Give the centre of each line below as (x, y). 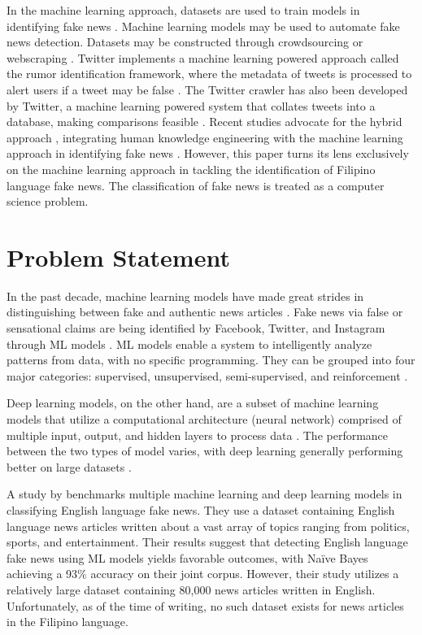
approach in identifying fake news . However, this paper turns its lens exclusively (208, 153)
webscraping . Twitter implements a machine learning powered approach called (203, 57)
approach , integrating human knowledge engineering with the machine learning (205, 137)
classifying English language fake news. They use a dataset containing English (201, 509)
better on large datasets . (69, 466)
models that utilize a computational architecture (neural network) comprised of (204, 419)
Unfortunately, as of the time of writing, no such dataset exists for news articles (205, 605)
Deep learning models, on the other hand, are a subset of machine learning (193, 403)
